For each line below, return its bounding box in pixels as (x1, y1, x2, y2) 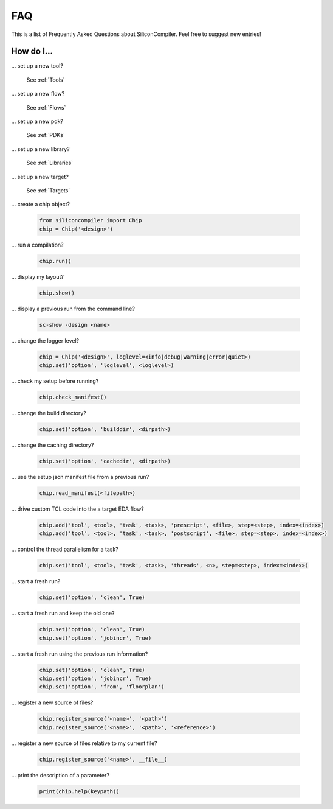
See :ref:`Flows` (26, 103, 66, 111)
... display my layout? (11, 273, 64, 280)
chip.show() (39, 289, 75, 296)
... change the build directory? (11, 409, 86, 416)
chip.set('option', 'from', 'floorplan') (39, 684, 165, 690)
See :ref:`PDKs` (26, 131, 65, 139)
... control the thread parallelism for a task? (11, 545, 118, 553)
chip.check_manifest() (39, 393, 107, 401)
